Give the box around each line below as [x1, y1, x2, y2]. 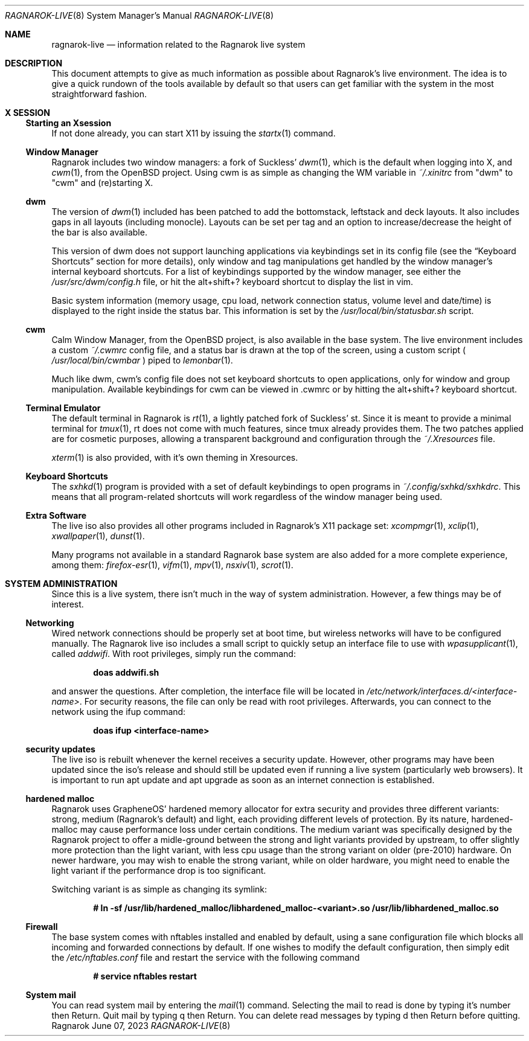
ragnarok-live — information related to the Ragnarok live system [51, 39, 306, 50]
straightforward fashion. [51, 89, 147, 99]
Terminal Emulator [25, 403, 101, 413]
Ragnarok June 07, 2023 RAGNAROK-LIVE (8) [51, 1020, 231, 1031]
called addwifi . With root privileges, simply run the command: [51, 649, 296, 659]
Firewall [25, 921, 58, 932]
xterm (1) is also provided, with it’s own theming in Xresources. [51, 452, 298, 463]
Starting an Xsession [25, 118, 112, 128]
